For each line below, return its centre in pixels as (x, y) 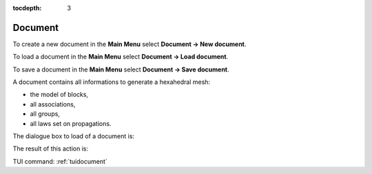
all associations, (53, 104)
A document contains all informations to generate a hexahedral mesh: (111, 82)
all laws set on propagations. (71, 123)
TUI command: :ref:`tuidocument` (60, 161)
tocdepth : (27, 8)
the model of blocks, (59, 95)
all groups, (45, 114)
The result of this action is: (51, 149)
